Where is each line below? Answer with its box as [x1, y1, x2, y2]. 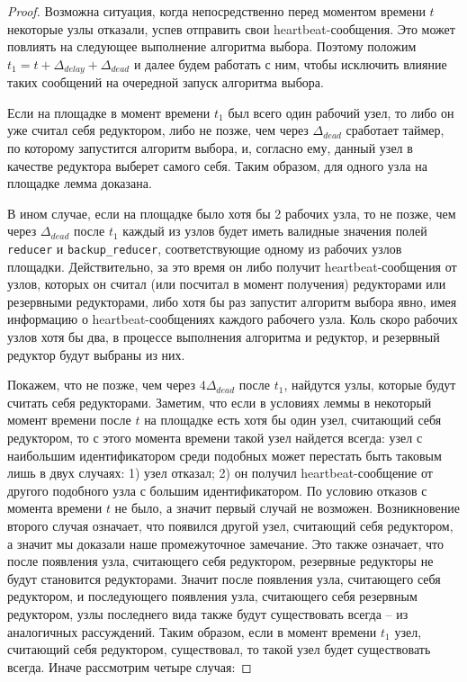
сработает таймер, [346, 121, 445, 139]
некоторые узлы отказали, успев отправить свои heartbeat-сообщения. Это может [7, 19, 455, 38]
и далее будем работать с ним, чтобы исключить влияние [133, 54, 447, 73]
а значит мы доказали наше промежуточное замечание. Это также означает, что [7, 534, 444, 552]
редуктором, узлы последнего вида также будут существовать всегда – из [7, 604, 409, 623]
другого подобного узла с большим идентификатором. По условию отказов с [7, 480, 427, 499]
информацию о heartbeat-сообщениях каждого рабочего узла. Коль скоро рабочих [7, 310, 458, 328]
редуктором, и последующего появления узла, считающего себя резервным [7, 587, 418, 606]
